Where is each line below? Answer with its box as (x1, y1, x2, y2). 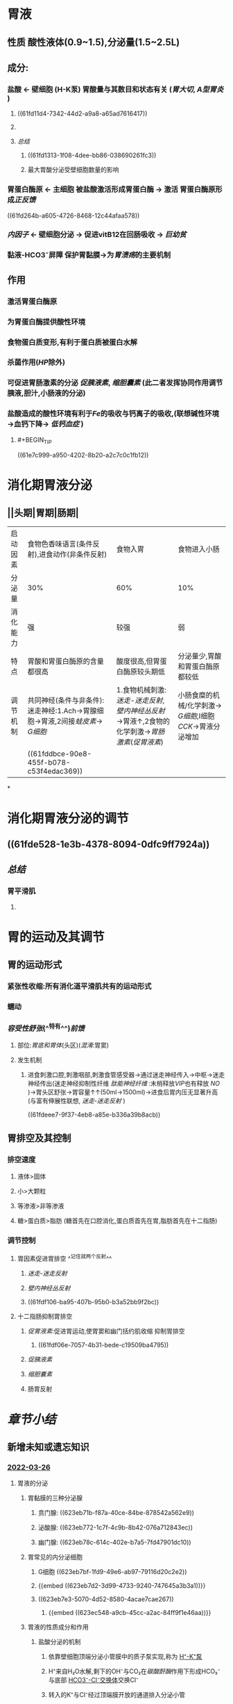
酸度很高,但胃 (116, 656, 161, 666)
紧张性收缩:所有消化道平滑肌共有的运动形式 (7, 982, 152, 991)
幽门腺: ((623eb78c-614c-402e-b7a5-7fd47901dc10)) (37, 1538, 192, 1547)
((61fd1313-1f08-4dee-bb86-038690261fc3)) (27, 151, 157, 160)
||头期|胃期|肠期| (7, 507, 80, 519)
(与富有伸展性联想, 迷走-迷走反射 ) (27, 1096, 126, 1105)
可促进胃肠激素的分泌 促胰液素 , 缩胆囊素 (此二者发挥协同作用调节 (7, 378, 223, 388)
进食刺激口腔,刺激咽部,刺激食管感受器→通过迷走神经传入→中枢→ (27, 1070, 213, 1078)
